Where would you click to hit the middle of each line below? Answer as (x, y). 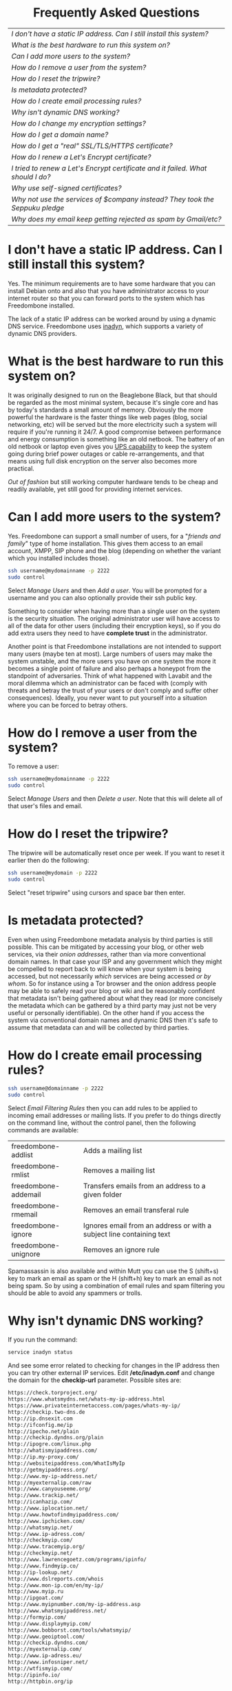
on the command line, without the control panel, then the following (102, 1123)
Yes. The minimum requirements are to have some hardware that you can (112, 283)
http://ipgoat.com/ (36, 1598)
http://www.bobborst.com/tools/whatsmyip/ (70, 1630)
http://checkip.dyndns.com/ (48, 1643)
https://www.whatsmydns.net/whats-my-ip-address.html (87, 1399)
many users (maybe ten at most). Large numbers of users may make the (110, 654)
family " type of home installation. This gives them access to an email (105, 543)
